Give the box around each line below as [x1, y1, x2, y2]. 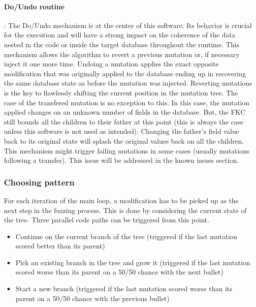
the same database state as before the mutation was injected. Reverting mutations [4, 78, 252, 88]
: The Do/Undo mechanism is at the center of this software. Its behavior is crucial [4, 20, 252, 30]
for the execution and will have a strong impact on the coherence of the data [4, 30, 235, 40]
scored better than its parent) [15, 241, 105, 251]
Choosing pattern [4, 176, 75, 188]
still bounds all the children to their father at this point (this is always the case [4, 116, 243, 126]
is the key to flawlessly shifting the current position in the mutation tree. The [4, 87, 238, 97]
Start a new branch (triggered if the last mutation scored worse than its [15, 283, 232, 294]
